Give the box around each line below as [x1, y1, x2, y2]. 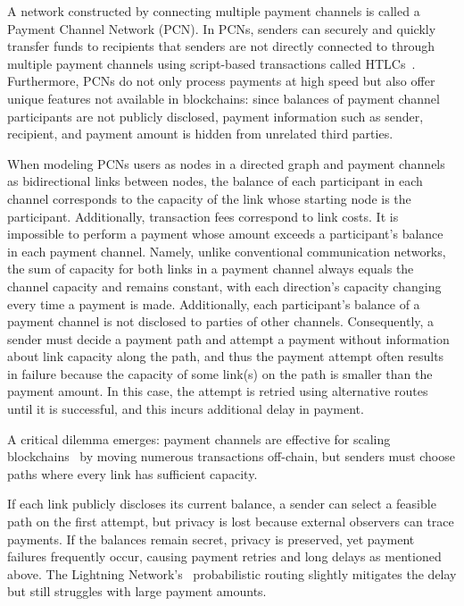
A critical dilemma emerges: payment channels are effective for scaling [7, 429, 391, 448]
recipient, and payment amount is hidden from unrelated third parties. [7, 124, 394, 143]
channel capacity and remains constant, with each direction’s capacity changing [7, 276, 442, 295]
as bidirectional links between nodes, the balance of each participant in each [7, 172, 423, 190]
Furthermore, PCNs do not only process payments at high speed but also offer [7, 72, 435, 90]
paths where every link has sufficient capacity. [7, 464, 258, 483]
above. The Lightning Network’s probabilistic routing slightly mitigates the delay [7, 564, 457, 583]
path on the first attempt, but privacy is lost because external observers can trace [7, 512, 454, 531]
